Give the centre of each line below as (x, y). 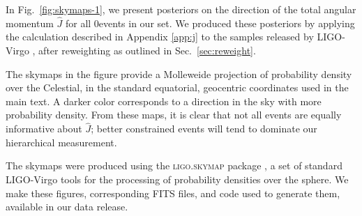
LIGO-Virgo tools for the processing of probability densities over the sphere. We (177, 179)
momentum (30, 23)
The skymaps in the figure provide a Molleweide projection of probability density (179, 74)
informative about (44, 129)
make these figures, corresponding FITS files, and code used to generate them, (173, 193)
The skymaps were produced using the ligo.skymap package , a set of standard (174, 165)
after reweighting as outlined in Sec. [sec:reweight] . (147, 50)
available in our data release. (67, 207)
